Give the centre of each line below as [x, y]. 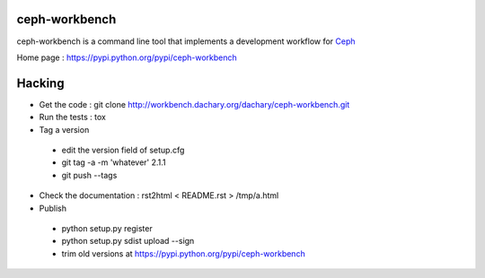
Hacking [40, 83]
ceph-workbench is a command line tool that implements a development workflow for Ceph [186, 41]
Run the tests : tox [73, 117]
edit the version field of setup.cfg [123, 150]
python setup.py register [107, 228]
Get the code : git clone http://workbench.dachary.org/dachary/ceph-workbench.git [194, 104]
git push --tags [89, 175]
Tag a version [64, 129]
